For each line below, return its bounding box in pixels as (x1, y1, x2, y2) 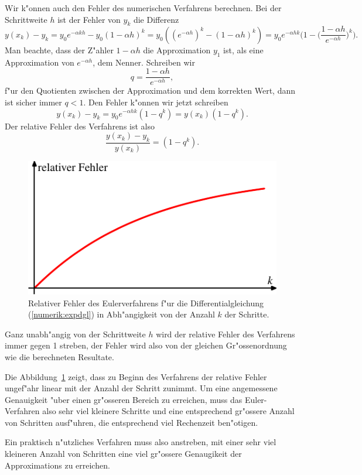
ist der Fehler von (57, 13, 121, 25)
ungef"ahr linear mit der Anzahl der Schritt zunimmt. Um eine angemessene (5, 382, 278, 394)
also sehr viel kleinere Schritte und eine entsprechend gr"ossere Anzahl (42, 405, 295, 417)
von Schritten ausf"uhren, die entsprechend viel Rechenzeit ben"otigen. (5, 416, 258, 428)
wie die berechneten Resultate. (5, 350, 114, 363)
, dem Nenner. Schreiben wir (93, 56, 195, 68)
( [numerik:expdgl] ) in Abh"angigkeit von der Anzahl (28, 308, 215, 320)
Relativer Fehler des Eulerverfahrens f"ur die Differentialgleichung (28, 296, 264, 309)
